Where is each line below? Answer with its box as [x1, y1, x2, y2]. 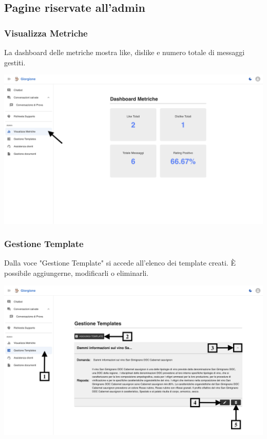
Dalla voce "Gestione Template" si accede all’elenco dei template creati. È [4, 257, 236, 268]
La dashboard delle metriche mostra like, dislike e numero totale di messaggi [4, 47, 245, 57]
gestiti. [4, 57, 26, 67]
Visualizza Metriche [4, 26, 88, 39]
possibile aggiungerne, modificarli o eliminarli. [4, 268, 149, 278]
